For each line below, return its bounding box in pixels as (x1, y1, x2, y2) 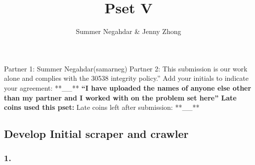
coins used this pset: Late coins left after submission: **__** (4, 102, 200, 112)
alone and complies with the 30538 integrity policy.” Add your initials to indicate (4, 73, 249, 83)
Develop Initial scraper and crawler (4, 126, 189, 141)
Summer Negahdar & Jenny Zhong (76, 26, 181, 36)
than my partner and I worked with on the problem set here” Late (4, 92, 237, 102)
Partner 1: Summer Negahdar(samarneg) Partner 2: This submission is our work (4, 63, 248, 73)
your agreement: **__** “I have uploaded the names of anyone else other (4, 82, 252, 93)
